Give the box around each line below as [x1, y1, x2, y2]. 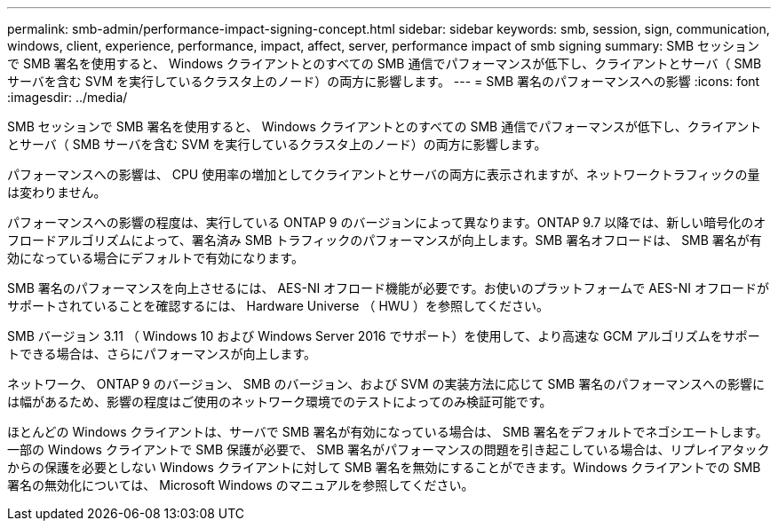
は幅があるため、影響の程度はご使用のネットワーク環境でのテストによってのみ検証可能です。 [7, 394, 552, 409]
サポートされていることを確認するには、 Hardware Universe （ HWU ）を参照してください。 [7, 298, 550, 313]
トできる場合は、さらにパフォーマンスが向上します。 [7, 346, 317, 361]
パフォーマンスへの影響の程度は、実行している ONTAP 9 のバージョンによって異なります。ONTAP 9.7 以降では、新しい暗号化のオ [7, 215, 766, 230]
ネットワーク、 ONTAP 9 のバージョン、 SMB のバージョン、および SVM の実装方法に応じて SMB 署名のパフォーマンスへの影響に [7, 376, 765, 391]
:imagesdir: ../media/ [7, 90, 128, 105]
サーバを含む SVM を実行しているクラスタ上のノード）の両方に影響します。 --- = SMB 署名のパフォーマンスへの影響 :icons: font [7, 74, 760, 89]
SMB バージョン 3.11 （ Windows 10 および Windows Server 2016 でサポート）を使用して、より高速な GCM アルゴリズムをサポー [7, 328, 760, 343]
